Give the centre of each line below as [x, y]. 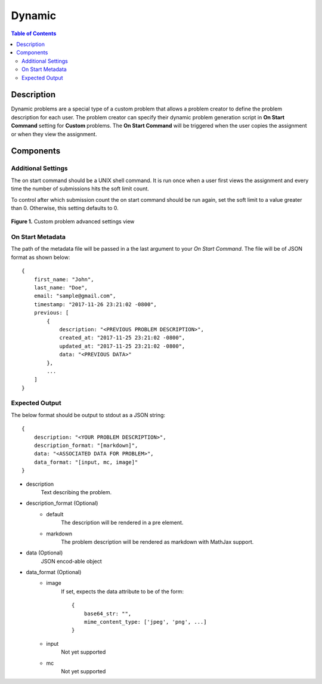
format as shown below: [41, 257]
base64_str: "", [108, 614]
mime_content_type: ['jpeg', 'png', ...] [145, 622]
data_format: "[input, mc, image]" [86, 462]
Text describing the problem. [76, 492]
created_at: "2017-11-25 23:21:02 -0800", [122, 338]
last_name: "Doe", [61, 287]
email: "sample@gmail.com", [75, 296]
